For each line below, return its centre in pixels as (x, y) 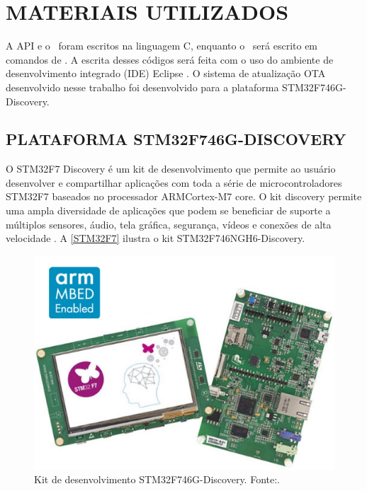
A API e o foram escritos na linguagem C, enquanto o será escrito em (162, 46)
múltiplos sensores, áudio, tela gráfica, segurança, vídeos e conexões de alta (169, 224)
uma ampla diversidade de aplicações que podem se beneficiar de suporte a (168, 210)
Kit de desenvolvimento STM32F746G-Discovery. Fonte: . (157, 479)
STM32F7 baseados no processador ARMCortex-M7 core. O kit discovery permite (184, 196)
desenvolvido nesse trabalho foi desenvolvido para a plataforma (142, 87)
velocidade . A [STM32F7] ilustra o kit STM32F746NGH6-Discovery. (156, 238)
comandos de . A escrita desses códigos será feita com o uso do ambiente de (170, 59)
